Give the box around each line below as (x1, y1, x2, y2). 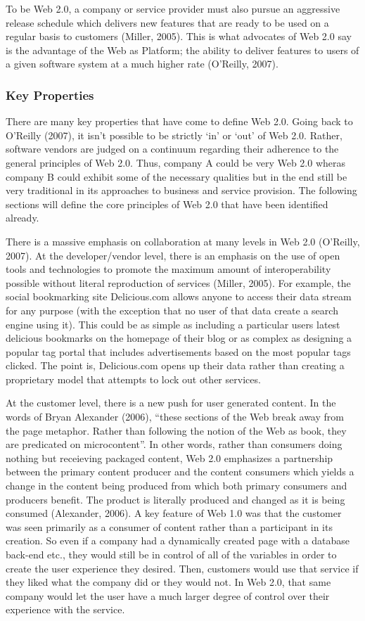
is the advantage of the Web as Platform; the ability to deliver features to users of (6, 42, 359, 57)
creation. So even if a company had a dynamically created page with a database (6, 533, 350, 548)
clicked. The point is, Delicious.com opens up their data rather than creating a (6, 358, 345, 373)
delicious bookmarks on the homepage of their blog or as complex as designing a (6, 331, 352, 345)
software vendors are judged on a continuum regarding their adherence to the (6, 141, 339, 156)
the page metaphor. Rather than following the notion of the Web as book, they (6, 423, 347, 437)
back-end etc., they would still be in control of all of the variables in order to (6, 547, 337, 561)
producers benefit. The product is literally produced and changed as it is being (6, 492, 345, 506)
